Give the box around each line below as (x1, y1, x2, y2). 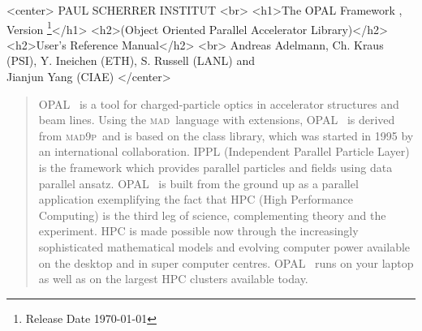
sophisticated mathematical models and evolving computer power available (38, 238, 411, 255)
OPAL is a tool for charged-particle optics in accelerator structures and (38, 95, 399, 112)
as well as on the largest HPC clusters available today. (38, 270, 308, 287)
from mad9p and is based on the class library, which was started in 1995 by (38, 127, 414, 144)
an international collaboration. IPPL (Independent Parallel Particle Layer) (38, 143, 410, 160)
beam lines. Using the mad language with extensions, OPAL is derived (38, 111, 395, 128)
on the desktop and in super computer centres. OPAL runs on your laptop (38, 254, 414, 271)
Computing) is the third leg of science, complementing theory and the (38, 206, 386, 223)
